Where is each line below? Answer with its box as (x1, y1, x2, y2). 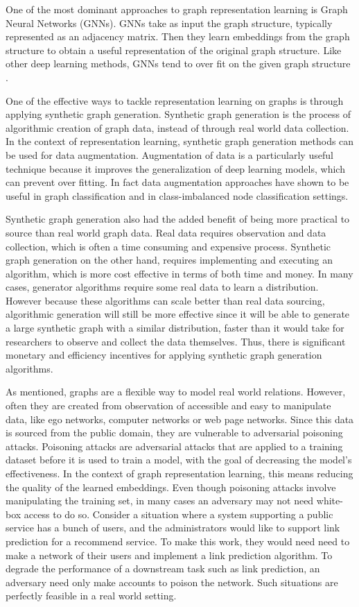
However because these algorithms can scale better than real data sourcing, (6, 293, 325, 307)
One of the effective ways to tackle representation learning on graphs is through (6, 93, 344, 108)
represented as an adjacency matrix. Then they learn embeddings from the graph (6, 29, 350, 44)
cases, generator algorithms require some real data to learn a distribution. (6, 280, 319, 294)
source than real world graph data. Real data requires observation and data (6, 225, 326, 239)
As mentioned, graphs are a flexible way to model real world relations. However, (6, 384, 346, 399)
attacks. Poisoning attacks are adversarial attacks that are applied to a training (6, 438, 343, 453)
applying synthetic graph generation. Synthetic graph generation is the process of (6, 107, 351, 121)
